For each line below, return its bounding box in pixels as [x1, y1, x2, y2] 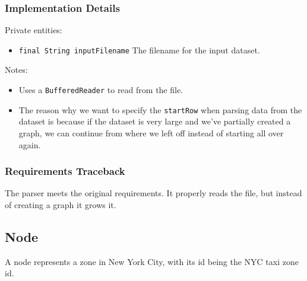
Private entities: [5, 24, 62, 36]
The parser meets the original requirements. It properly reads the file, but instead [5, 187, 302, 199]
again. [18, 138, 41, 151]
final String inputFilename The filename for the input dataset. [18, 43, 260, 56]
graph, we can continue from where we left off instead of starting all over [18, 126, 284, 139]
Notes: [5, 63, 28, 76]
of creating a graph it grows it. [5, 198, 116, 210]
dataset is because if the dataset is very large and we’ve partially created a [18, 115, 291, 127]
